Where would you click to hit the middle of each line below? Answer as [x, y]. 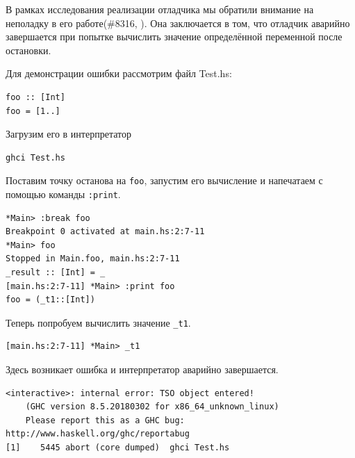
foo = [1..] [33, 111]
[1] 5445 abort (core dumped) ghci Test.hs [118, 448]
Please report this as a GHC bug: [105, 420]
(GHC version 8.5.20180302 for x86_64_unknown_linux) [152, 407]
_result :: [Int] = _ [56, 273]
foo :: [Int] [35, 97]
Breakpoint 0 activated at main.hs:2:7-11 [105, 232]
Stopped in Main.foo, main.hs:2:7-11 [93, 259]
